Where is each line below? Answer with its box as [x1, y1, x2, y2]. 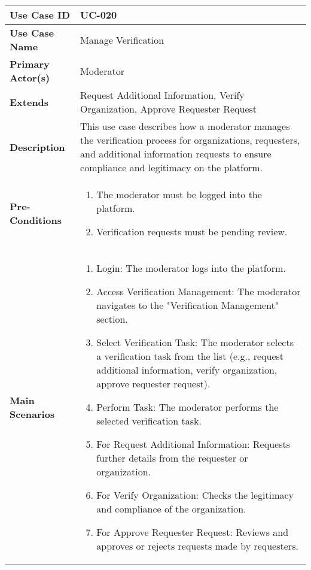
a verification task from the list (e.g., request [96, 349, 284, 363]
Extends [10, 95, 49, 109]
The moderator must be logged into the [96, 187, 262, 201]
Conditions [10, 213, 62, 227]
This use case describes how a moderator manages [80, 119, 290, 133]
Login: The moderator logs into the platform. [96, 261, 286, 275]
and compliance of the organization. [96, 502, 246, 516]
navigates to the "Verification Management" [96, 298, 279, 312]
